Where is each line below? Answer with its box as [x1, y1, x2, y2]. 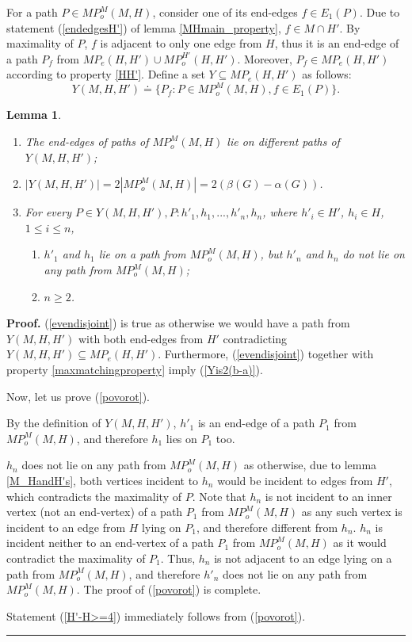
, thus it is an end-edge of [274, 35, 399, 52]
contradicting [223, 330, 288, 346]
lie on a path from [98, 246, 186, 262]
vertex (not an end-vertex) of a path [6, 503, 183, 520]
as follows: [302, 66, 352, 82]
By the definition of [6, 415, 101, 431]
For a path [6, 4, 58, 20]
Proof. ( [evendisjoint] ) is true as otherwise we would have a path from [6, 315, 350, 331]
